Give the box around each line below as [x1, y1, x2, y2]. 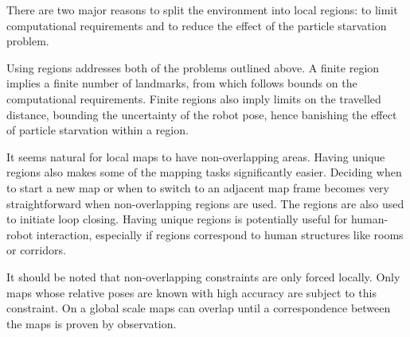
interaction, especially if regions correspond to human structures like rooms [36, 226, 404, 242]
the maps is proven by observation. [6, 315, 177, 331]
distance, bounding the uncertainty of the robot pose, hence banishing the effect [6, 106, 397, 122]
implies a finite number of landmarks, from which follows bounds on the [6, 75, 357, 91]
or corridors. [6, 242, 66, 258]
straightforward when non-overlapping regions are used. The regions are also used [6, 195, 404, 211]
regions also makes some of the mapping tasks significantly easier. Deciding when [6, 164, 402, 180]
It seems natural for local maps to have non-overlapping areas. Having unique [6, 148, 385, 165]
